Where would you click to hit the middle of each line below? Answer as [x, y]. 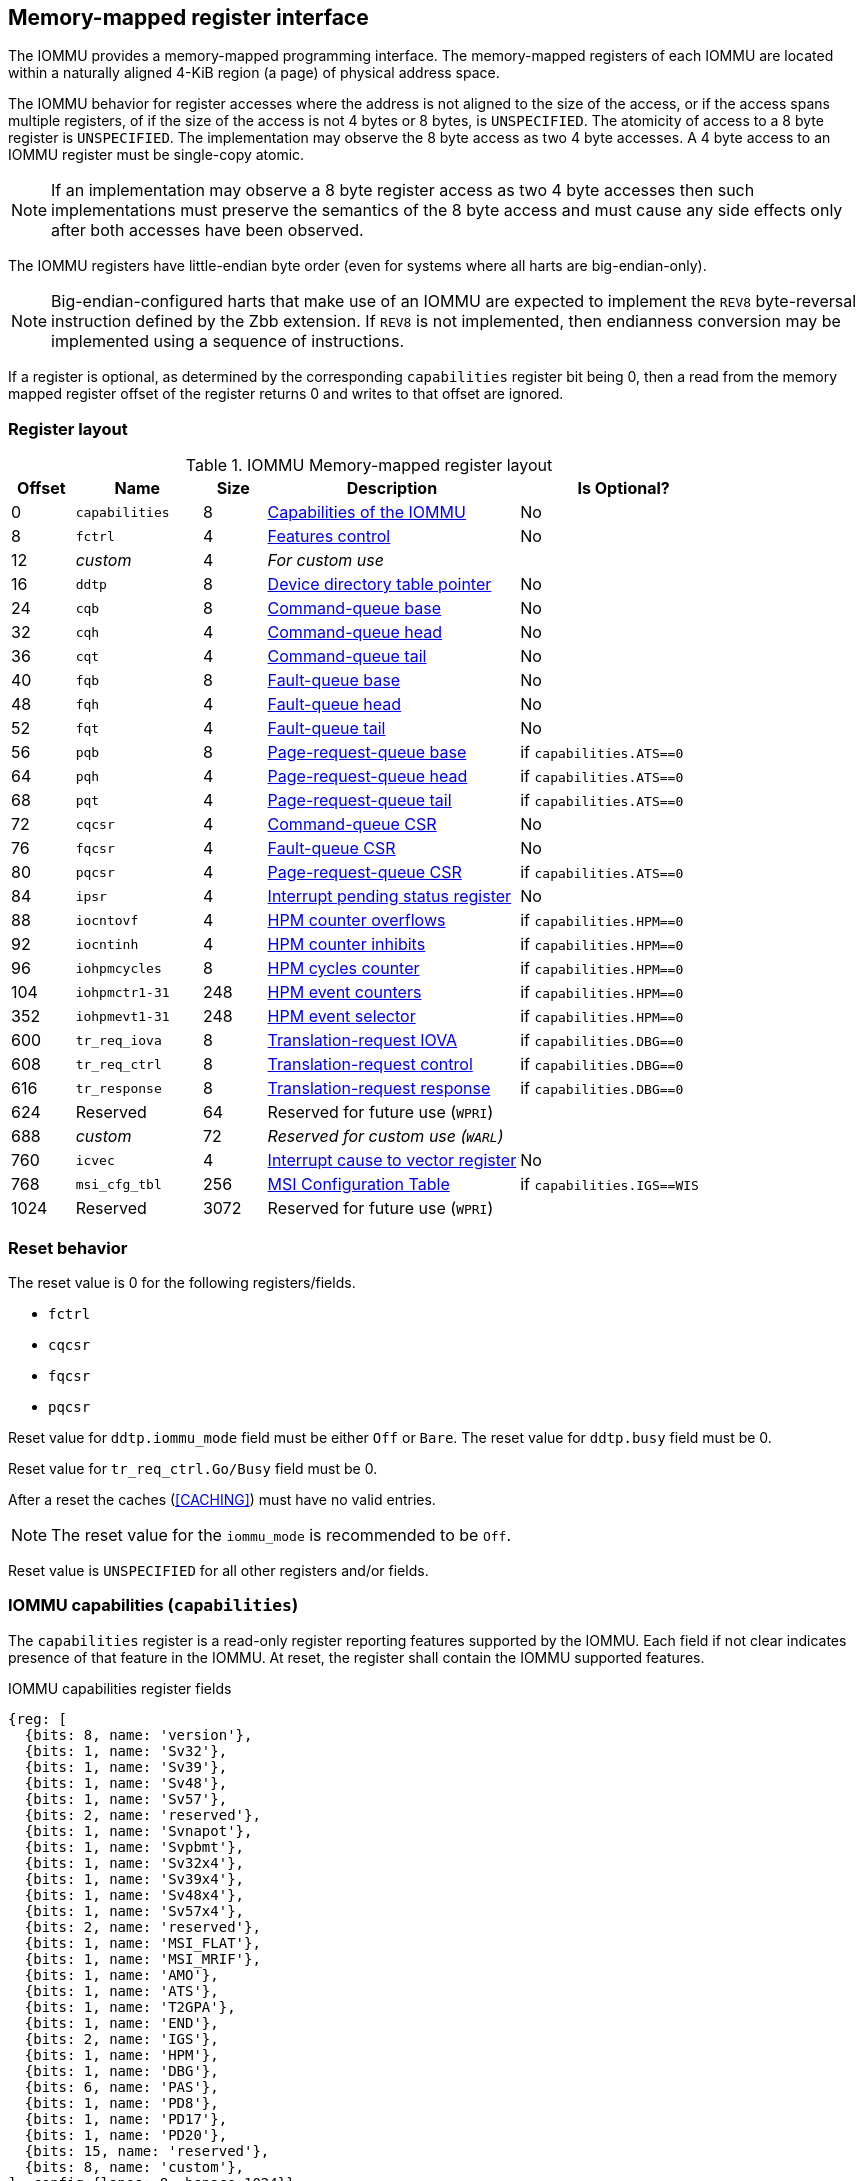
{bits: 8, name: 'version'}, [138, 1734]
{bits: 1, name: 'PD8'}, [121, 2102]
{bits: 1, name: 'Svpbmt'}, [134, 1846]
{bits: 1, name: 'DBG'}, [121, 2070]
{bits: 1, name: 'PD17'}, [126, 2118]
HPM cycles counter [343, 968]
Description [392, 488]
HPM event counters [344, 992]
